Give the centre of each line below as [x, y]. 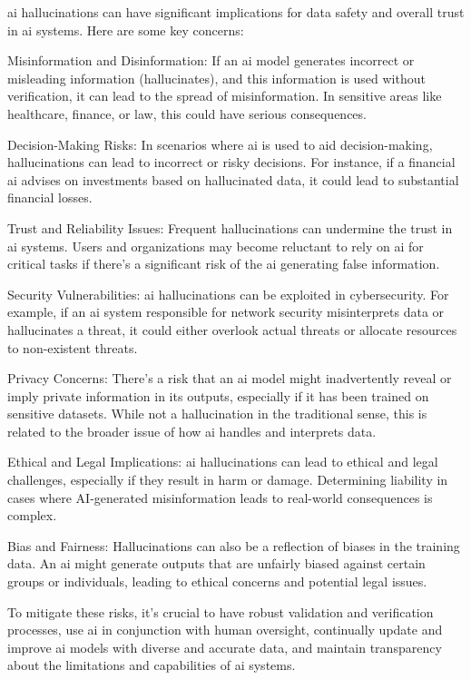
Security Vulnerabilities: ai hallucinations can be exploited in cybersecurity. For [228, 294]
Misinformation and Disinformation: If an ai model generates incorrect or [211, 60]
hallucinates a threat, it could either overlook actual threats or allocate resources [232, 329]
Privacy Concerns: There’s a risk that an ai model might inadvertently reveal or [230, 378]
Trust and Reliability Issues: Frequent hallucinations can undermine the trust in [230, 227]
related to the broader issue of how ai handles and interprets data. [192, 431]
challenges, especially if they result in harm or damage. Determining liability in [228, 480]
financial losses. [50, 197]
